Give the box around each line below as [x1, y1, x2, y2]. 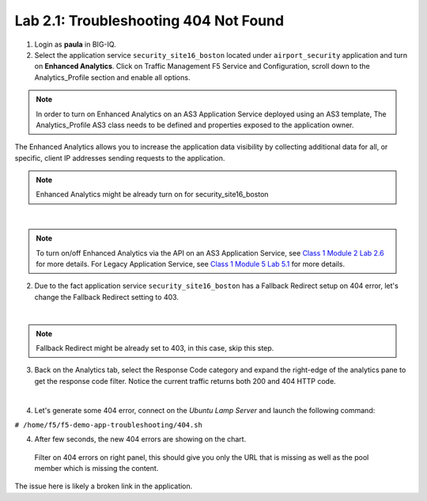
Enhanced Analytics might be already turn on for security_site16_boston [36, 190, 269, 199]
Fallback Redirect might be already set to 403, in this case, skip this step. [36, 343, 274, 352]
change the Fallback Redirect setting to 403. [34, 292, 179, 302]
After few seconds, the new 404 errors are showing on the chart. [34, 435, 247, 444]
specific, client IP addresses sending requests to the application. [14, 153, 225, 162]
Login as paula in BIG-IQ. [34, 40, 116, 49]
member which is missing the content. [34, 464, 159, 473]
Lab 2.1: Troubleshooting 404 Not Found [14, 12, 285, 29]
